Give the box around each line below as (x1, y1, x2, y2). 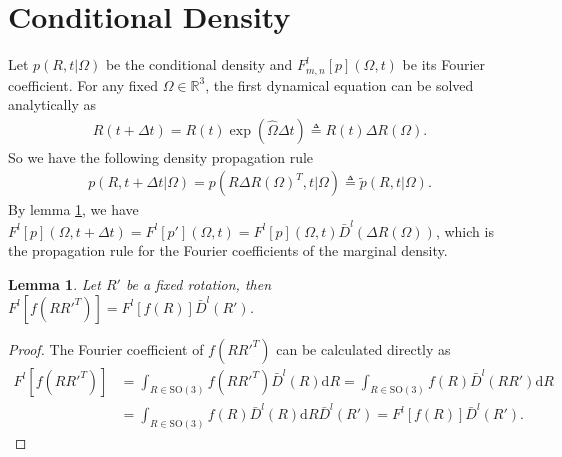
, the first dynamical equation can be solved (205, 74, 474, 95)
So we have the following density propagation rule (8, 146, 314, 167)
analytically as (8, 94, 96, 115)
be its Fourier (402, 54, 486, 75)
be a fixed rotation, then (125, 273, 272, 294)
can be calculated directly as (276, 338, 451, 359)
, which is (435, 220, 494, 241)
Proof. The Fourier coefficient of (8, 338, 204, 359)
